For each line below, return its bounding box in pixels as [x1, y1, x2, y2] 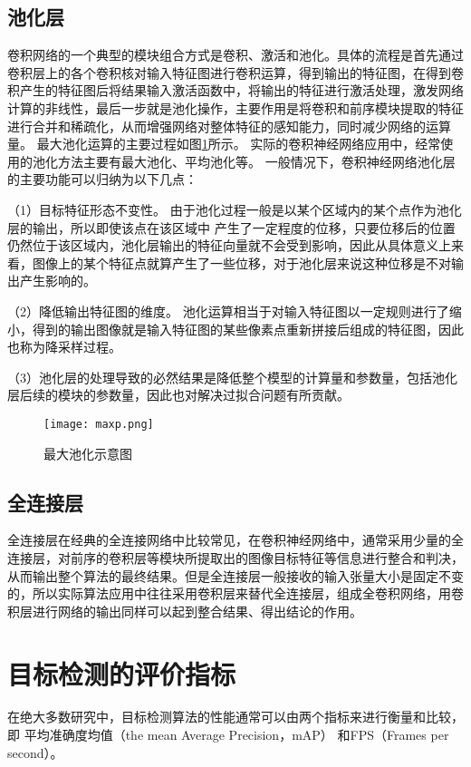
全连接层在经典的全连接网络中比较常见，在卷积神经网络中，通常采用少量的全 [7, 530, 464, 549]
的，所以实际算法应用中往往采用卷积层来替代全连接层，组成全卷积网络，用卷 [7, 584, 464, 603]
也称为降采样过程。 [7, 337, 121, 356]
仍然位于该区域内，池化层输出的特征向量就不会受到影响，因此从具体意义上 [7, 236, 451, 255]
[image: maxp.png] [43, 417, 154, 431]
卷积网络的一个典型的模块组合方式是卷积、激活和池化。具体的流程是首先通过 [7, 45, 464, 64]
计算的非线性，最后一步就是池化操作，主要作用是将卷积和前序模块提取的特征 [7, 98, 464, 117]
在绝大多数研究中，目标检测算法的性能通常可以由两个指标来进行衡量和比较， [7, 707, 464, 726]
